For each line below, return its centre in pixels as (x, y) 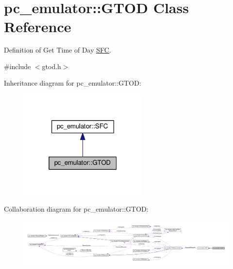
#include (17, 66)
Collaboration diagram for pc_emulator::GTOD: (76, 209)
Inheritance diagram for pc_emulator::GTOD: (73, 82)
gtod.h (51, 66)
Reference (38, 27)
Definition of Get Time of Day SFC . (58, 50)
